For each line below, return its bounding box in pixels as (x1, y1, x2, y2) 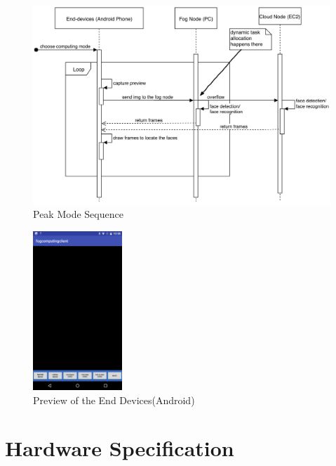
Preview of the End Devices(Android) (33, 392, 195, 407)
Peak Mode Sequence (33, 207, 123, 221)
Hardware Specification (5, 434, 234, 462)
